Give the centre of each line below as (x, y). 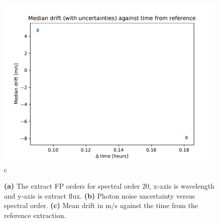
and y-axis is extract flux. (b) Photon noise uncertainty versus (100, 195)
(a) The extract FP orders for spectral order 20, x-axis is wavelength (109, 186)
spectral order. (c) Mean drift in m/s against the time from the (101, 205)
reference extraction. (35, 215)
